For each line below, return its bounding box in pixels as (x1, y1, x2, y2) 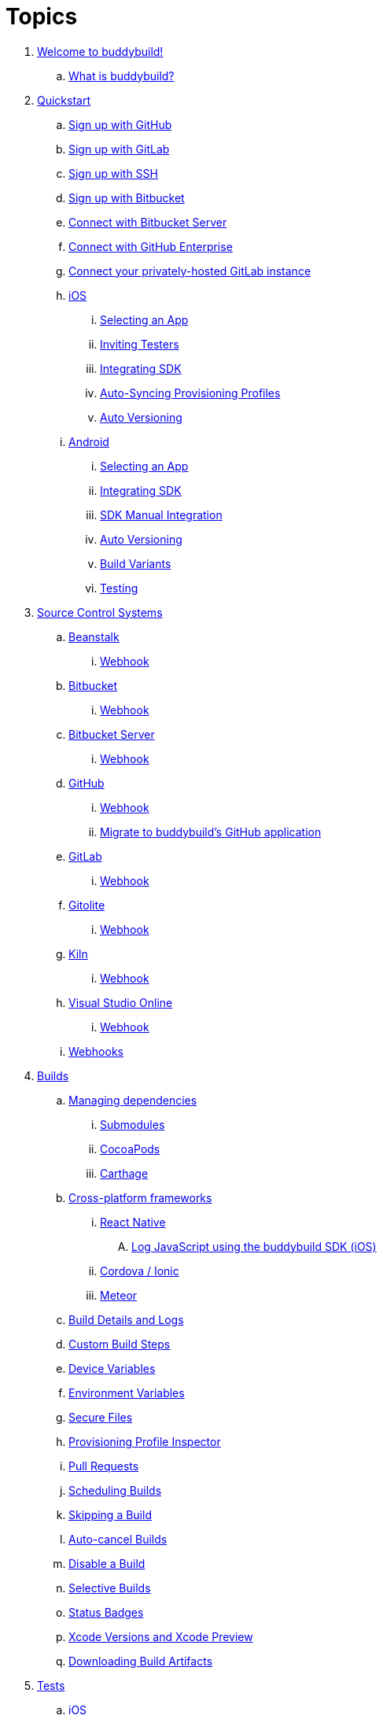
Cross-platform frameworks (68, 1190, 212, 1204)
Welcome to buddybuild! (37, 44, 164, 58)
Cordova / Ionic (100, 1263, 179, 1278)
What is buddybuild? (68, 68, 175, 83)
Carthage (100, 1166, 149, 1180)
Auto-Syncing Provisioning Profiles (100, 385, 281, 400)
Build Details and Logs (68, 1312, 184, 1326)
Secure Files (68, 1410, 133, 1424)
